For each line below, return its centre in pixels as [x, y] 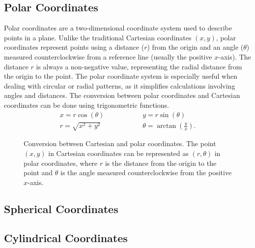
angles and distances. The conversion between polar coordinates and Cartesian [122, 95]
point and [38, 172]
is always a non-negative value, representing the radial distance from [139, 66]
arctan [167, 126]
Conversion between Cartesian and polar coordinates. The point [120, 143]
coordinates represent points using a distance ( [74, 47]
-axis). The [235, 56]
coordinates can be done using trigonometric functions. [86, 105]
